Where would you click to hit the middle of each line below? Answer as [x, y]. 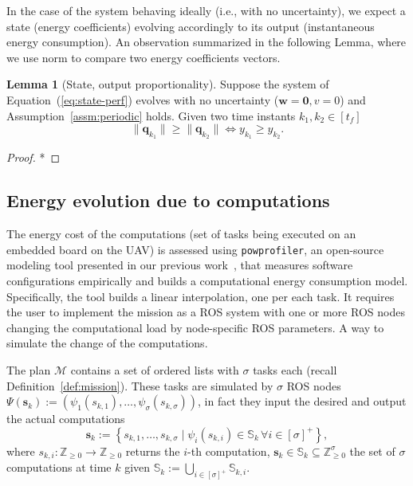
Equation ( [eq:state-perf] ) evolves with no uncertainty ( [143, 99]
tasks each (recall [295, 369]
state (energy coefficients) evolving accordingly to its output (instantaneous [191, 26]
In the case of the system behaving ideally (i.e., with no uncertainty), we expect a [206, 10]
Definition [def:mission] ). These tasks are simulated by [140, 385]
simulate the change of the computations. [107, 343]
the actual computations [66, 419]
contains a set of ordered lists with [155, 369]
